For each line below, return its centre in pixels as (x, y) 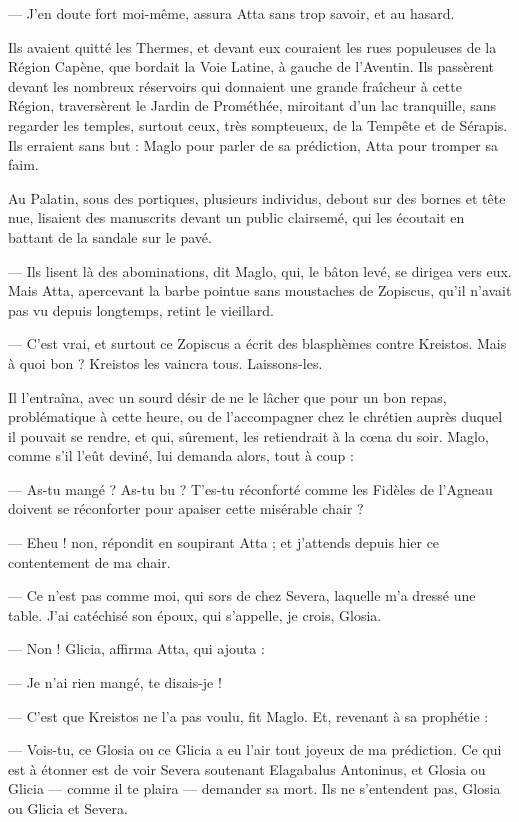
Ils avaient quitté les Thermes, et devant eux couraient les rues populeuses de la (252, 46)
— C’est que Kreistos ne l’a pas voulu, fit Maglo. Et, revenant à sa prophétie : (248, 715)
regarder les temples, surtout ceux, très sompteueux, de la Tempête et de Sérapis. (258, 124)
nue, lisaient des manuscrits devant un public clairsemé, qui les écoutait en (236, 217)
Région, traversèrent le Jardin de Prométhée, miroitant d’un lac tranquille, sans (252, 105)
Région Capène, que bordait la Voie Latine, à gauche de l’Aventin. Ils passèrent (251, 66)
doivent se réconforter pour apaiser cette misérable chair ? (186, 508)
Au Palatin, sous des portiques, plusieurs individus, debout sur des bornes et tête (257, 197)
